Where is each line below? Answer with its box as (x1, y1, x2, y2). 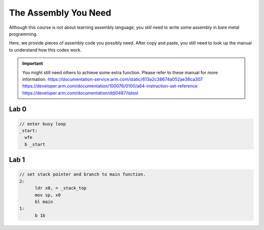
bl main (35, 199, 53, 205)
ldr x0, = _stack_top (35, 186, 87, 191)
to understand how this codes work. (9, 47, 82, 53)
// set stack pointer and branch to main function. (19, 171, 146, 177)
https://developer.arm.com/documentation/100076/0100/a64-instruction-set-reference (22, 83, 198, 89)
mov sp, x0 (35, 192, 61, 198)
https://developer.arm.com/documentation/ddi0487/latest (22, 90, 139, 96)
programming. (9, 31, 38, 37)
